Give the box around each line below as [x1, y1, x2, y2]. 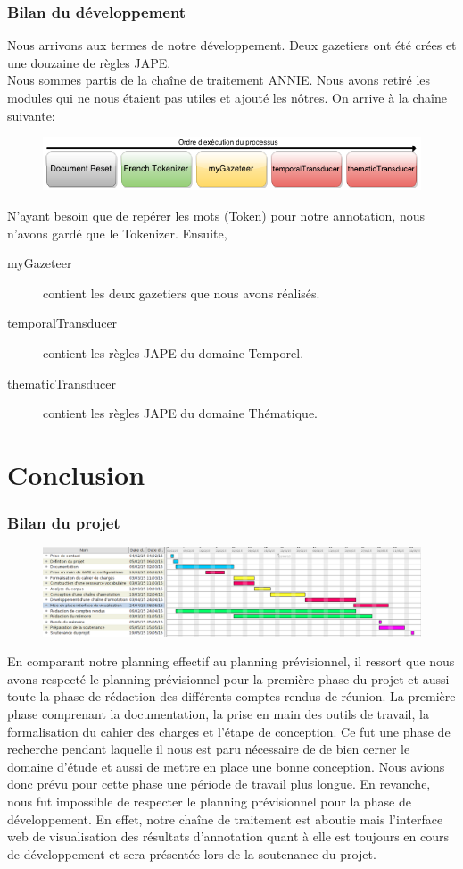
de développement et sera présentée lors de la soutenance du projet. [7, 844, 376, 863]
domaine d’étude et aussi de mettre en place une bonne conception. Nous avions [7, 756, 445, 775]
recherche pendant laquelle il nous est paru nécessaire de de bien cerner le [7, 739, 410, 758]
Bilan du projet [7, 512, 120, 534]
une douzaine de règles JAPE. [7, 53, 171, 71]
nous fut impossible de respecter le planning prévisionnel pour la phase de [7, 792, 411, 811]
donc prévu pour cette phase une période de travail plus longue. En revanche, [7, 774, 431, 793]
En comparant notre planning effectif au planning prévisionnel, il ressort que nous [7, 652, 455, 671]
